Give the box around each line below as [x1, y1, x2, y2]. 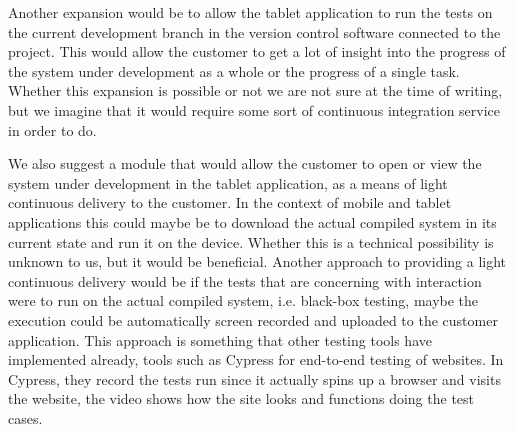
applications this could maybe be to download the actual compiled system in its [8, 211, 497, 232]
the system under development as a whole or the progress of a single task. [8, 60, 460, 81]
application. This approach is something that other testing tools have [8, 329, 432, 350]
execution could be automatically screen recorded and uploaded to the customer [8, 309, 498, 330]
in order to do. [8, 119, 97, 140]
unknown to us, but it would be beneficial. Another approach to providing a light [8, 251, 507, 272]
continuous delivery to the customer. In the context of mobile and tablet [8, 192, 452, 213]
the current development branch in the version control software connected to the [8, 21, 501, 42]
